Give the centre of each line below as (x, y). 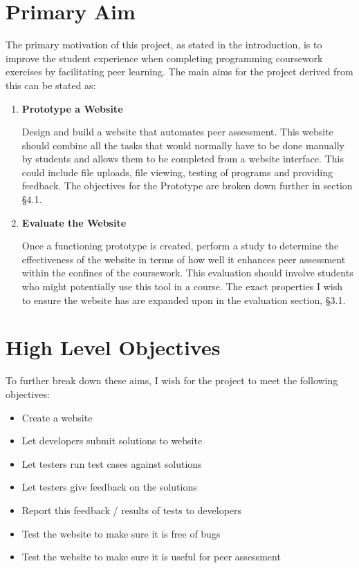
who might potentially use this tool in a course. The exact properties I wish (182, 286)
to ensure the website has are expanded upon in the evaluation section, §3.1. (184, 300)
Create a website (57, 417)
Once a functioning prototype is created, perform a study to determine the (180, 246)
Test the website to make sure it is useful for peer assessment (151, 557)
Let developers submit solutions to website (112, 441)
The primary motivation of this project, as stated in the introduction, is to (164, 45)
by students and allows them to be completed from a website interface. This (183, 159)
